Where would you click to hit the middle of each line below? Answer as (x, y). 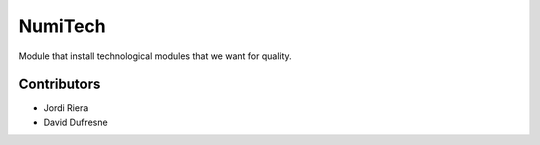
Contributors (59, 84)
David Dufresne (76, 122)
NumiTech (62, 26)
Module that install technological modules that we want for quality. (155, 56)
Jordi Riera (66, 108)
